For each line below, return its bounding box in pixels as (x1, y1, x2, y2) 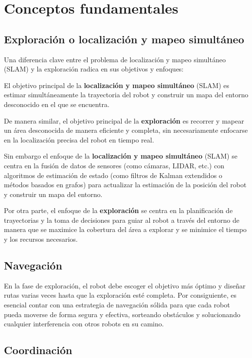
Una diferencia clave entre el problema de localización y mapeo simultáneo (4, 54, 226, 64)
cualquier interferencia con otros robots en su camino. (4, 319, 164, 329)
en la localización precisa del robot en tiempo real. (4, 134, 154, 144)
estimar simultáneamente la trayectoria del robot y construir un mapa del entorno (4, 89, 249, 100)
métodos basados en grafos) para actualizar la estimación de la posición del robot (4, 179, 247, 190)
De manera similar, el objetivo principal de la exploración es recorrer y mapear (4, 115, 244, 125)
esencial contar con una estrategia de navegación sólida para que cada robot (4, 300, 230, 310)
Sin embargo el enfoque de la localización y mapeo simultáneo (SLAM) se (4, 151, 237, 161)
